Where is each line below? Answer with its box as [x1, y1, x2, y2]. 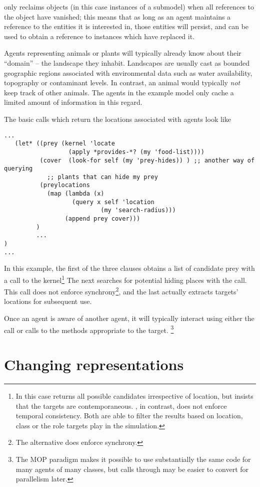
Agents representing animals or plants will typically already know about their [4, 48, 241, 58]
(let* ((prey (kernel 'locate [14, 140, 115, 147]
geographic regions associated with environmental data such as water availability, [4, 67, 252, 78]
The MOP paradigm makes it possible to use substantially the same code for [15, 454, 251, 464]
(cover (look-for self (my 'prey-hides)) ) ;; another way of [39, 156, 255, 164]
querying [4, 165, 33, 173]
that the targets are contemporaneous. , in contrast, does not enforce [15, 400, 227, 411]
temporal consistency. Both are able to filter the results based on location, [15, 410, 243, 421]
